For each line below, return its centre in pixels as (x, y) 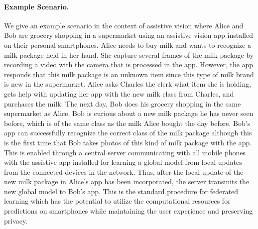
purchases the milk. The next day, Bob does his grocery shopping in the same (123, 103)
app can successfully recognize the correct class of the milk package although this (128, 133)
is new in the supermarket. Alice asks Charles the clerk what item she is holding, (128, 84)
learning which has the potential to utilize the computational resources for (117, 201)
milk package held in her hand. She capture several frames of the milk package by (129, 55)
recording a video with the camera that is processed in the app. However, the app (129, 64)
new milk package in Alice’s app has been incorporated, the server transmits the (127, 181)
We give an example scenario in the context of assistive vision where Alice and (124, 25)
